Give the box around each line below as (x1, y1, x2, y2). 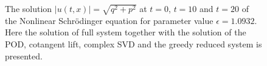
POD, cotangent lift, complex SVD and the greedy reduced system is (5, 37, 262, 50)
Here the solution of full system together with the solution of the (5, 26, 246, 38)
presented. (5, 49, 43, 62)
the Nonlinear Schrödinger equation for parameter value (5, 14, 213, 26)
